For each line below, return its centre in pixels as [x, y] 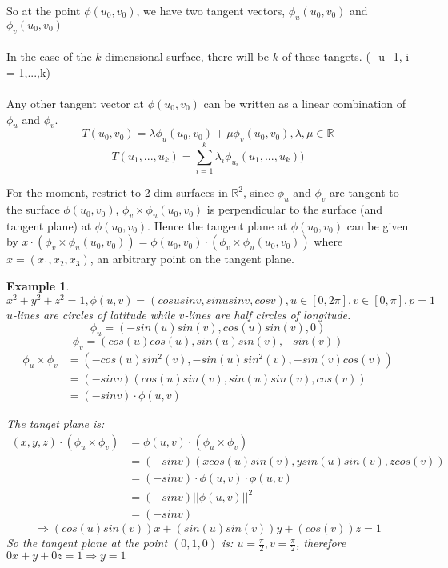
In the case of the [49, 56]
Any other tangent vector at [75, 103]
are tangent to [364, 192]
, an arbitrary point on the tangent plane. [192, 259]
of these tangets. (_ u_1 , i [346, 56]
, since [258, 192]
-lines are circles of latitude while [94, 314]
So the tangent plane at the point [87, 543]
